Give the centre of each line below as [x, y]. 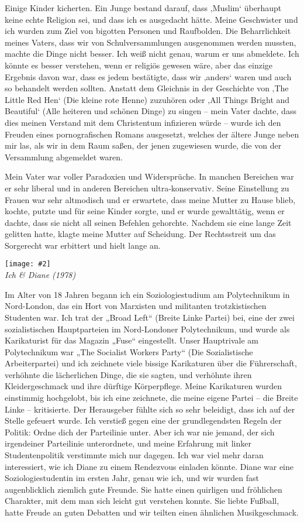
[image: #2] [28, 264]
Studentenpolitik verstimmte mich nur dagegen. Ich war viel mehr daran [134, 455]
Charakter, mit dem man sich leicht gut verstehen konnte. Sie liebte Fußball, [142, 501]
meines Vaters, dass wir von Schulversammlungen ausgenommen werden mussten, [151, 42]
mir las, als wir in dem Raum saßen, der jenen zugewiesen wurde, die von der [143, 145]
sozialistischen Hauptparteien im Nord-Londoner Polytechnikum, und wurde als [147, 329]
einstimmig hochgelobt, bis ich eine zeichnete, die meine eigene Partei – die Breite [151, 398]
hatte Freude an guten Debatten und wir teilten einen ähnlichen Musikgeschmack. [152, 512]
